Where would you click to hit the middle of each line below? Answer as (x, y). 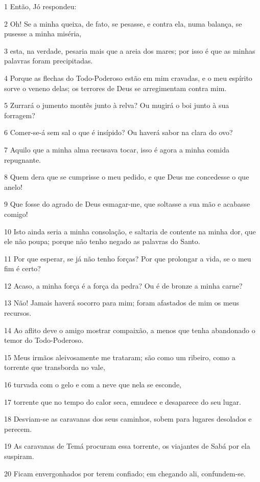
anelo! (13, 187)
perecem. (18, 429)
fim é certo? (22, 268)
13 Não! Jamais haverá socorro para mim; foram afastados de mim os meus (122, 303)
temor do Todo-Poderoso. (44, 340)
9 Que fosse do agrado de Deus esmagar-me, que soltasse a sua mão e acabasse (127, 204)
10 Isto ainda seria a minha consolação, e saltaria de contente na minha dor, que (130, 231)
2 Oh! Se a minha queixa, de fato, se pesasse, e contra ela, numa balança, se (123, 23)
